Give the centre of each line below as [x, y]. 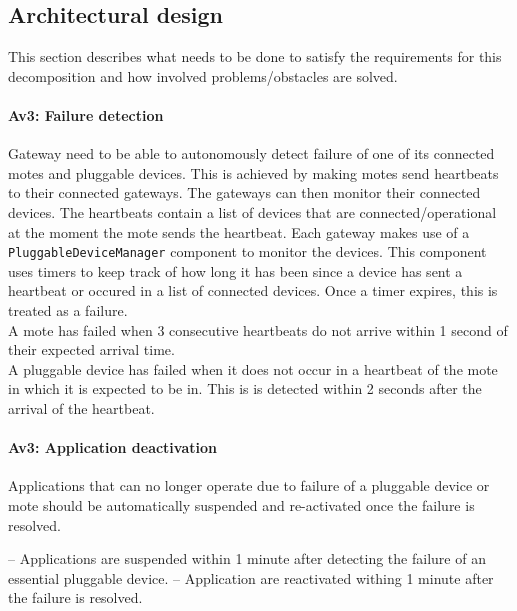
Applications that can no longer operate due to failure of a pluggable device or [249, 485]
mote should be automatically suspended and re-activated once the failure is [241, 504]
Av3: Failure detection [86, 114]
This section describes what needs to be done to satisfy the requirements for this [255, 56]
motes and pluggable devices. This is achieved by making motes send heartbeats [253, 172]
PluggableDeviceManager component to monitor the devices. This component [247, 251]
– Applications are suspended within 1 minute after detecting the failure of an [247, 558]
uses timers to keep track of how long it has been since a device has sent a [235, 270]
